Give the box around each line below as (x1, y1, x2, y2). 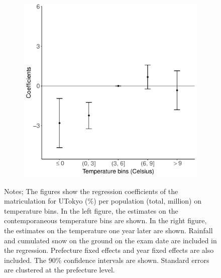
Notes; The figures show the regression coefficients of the (4, 186, 178, 196)
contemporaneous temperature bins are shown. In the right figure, (4, 215, 207, 226)
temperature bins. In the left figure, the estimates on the (4, 205, 178, 216)
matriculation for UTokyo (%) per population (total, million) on (4, 196, 201, 206)
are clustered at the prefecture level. (4, 264, 115, 275)
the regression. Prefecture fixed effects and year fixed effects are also (4, 245, 214, 255)
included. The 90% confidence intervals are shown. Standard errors (4, 254, 209, 265)
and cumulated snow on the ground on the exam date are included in (4, 235, 217, 245)
